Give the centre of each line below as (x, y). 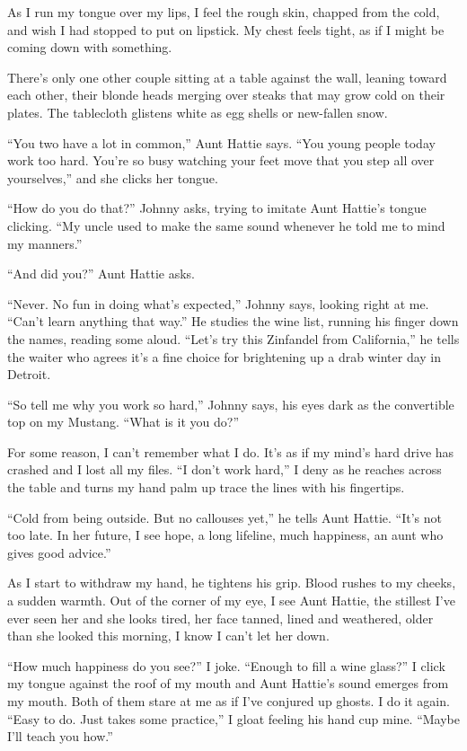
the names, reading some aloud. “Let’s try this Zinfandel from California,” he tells (233, 338)
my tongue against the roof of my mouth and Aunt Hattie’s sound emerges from (228, 683)
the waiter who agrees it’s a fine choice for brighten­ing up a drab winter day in (224, 356)
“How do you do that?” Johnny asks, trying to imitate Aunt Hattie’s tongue (217, 208)
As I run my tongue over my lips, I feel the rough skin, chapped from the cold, (224, 12)
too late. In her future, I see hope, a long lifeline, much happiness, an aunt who (225, 535)
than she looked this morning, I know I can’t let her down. (168, 636)
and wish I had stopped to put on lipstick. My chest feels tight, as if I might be (226, 29)
